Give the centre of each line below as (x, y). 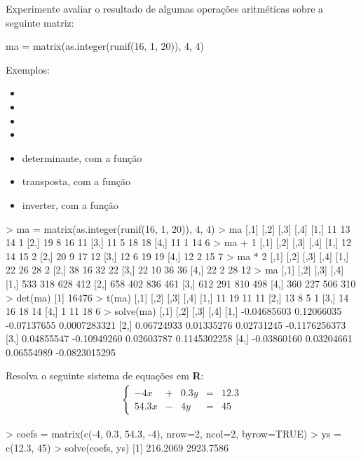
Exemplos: (28, 69)
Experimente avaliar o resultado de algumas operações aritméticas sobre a (165, 8)
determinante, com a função (82, 157)
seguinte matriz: (40, 22)
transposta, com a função (76, 181)
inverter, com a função (70, 204)
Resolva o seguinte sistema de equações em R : (105, 376)
